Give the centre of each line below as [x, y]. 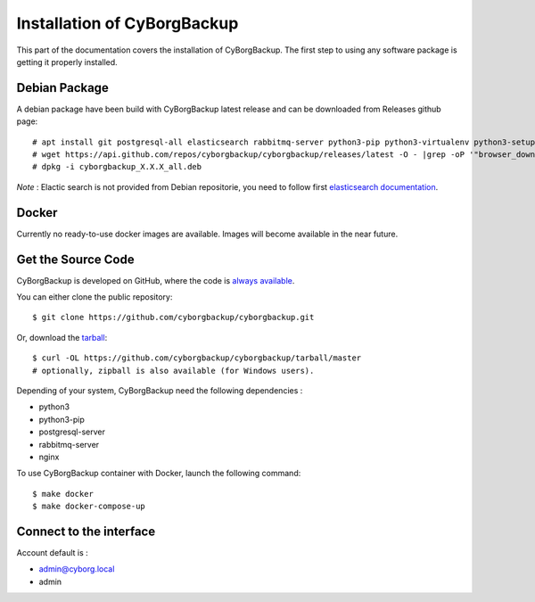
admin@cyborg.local [77, 569]
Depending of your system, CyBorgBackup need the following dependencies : [160, 390]
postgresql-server [72, 432]
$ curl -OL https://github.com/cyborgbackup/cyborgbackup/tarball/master [197, 358]
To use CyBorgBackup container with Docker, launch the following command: [159, 474]
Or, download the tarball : [62, 337]
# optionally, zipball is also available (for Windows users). [173, 371]
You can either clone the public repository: [95, 297]
